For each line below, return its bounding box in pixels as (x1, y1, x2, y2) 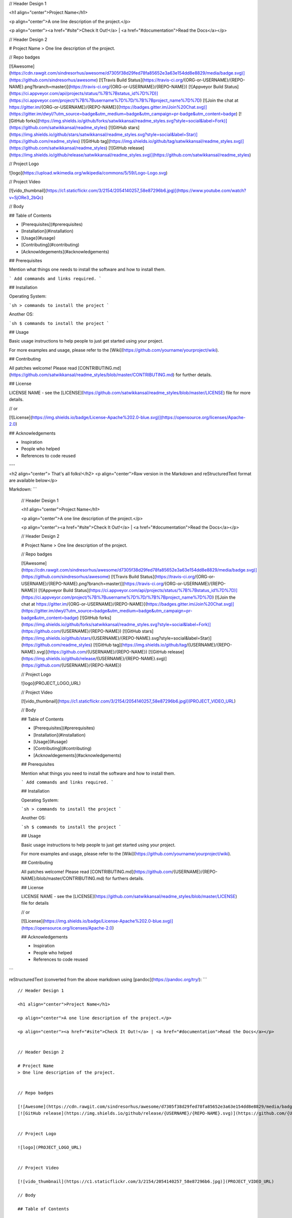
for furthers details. (105, 875, 145, 881)
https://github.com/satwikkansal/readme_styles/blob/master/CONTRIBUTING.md (10, 372, 173, 378)
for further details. (175, 372, 212, 378)
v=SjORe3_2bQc (9, 194, 42, 200)
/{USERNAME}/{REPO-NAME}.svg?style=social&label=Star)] (90, 635, 212, 641)
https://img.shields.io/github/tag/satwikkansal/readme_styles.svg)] (109, 138, 244, 144)
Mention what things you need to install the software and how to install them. (21, 770, 176, 776)
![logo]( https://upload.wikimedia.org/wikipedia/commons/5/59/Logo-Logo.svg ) (9, 170, 168, 175)
